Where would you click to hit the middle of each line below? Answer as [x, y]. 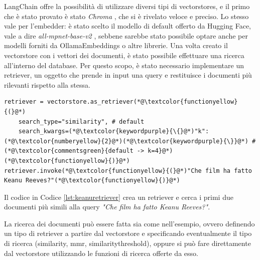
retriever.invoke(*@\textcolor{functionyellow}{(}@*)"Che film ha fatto [128, 171]
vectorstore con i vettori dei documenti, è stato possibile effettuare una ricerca [124, 55]
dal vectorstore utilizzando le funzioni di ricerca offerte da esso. [101, 253]
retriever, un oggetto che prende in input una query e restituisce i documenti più [128, 75]
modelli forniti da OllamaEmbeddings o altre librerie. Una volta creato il [116, 45]
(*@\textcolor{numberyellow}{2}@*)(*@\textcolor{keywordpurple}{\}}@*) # [130, 141]
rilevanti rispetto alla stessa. [47, 84]
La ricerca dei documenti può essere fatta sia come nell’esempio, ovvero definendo [129, 223]
